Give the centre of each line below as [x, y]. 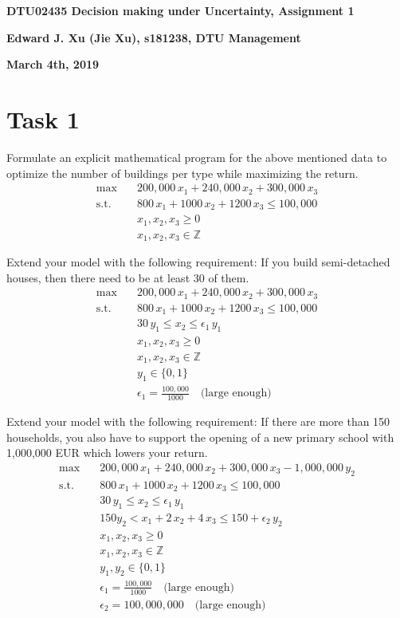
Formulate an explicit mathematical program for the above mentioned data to [197, 157]
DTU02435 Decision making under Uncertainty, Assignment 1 [180, 10]
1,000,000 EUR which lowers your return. [107, 453]
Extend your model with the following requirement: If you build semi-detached [198, 262]
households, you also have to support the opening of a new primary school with [200, 437]
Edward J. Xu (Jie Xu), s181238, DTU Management [154, 37]
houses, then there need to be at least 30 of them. [128, 277]
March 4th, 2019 [53, 64]
